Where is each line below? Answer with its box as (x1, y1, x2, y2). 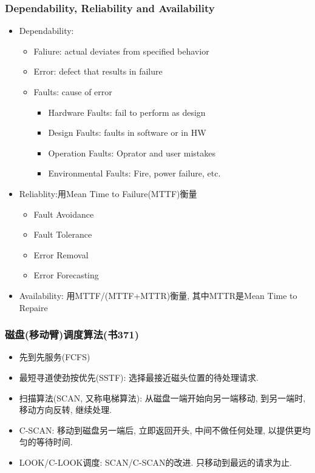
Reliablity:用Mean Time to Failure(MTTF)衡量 (19, 187, 197, 200)
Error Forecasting (33, 269, 99, 281)
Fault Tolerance (33, 228, 92, 241)
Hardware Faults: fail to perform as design (48, 106, 206, 118)
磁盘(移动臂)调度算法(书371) (5, 327, 140, 342)
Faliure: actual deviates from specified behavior (33, 44, 209, 57)
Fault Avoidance (33, 207, 94, 220)
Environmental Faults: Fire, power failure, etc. (48, 167, 221, 179)
